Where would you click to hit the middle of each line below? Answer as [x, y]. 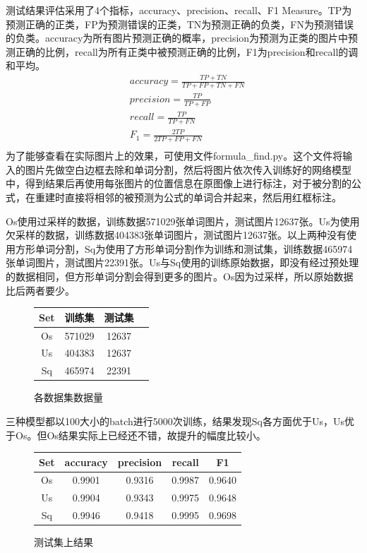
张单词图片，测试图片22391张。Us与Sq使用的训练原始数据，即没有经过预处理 [182, 262]
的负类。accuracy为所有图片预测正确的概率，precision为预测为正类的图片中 [177, 38]
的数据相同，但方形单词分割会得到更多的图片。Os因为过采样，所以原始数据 [180, 276]
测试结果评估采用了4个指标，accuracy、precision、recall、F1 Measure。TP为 [179, 10]
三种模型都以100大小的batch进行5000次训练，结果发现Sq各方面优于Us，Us [175, 421]
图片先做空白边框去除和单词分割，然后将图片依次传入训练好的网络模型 [188, 169]
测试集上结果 [64, 542]
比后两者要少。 [40, 290]
